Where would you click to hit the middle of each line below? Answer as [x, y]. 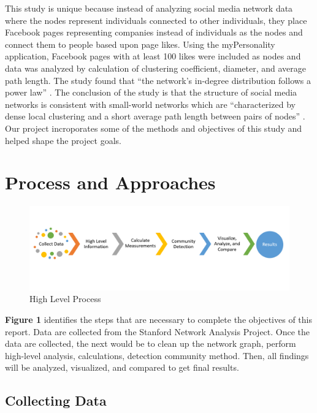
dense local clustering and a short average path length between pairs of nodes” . [155, 116]
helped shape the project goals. [63, 140]
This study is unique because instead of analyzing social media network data [149, 8]
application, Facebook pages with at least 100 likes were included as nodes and [153, 56]
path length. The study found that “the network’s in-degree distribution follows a [158, 80]
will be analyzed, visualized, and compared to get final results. [122, 367]
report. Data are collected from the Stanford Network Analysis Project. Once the [158, 331]
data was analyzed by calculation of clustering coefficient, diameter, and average [156, 68]
